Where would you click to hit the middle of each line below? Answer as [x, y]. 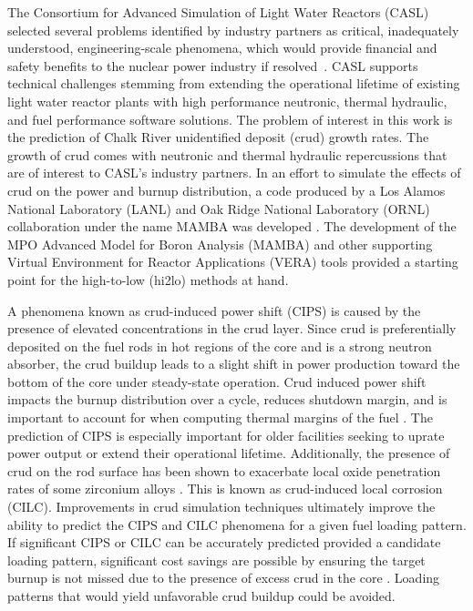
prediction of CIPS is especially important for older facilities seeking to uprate [226, 435]
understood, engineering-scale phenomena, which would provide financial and [222, 48]
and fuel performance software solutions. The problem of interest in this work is [230, 119]
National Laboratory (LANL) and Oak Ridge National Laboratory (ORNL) [219, 208]
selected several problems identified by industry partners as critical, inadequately [233, 30]
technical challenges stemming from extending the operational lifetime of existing [234, 83]
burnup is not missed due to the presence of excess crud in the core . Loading [224, 578]
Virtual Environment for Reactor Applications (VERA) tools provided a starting [233, 262]
